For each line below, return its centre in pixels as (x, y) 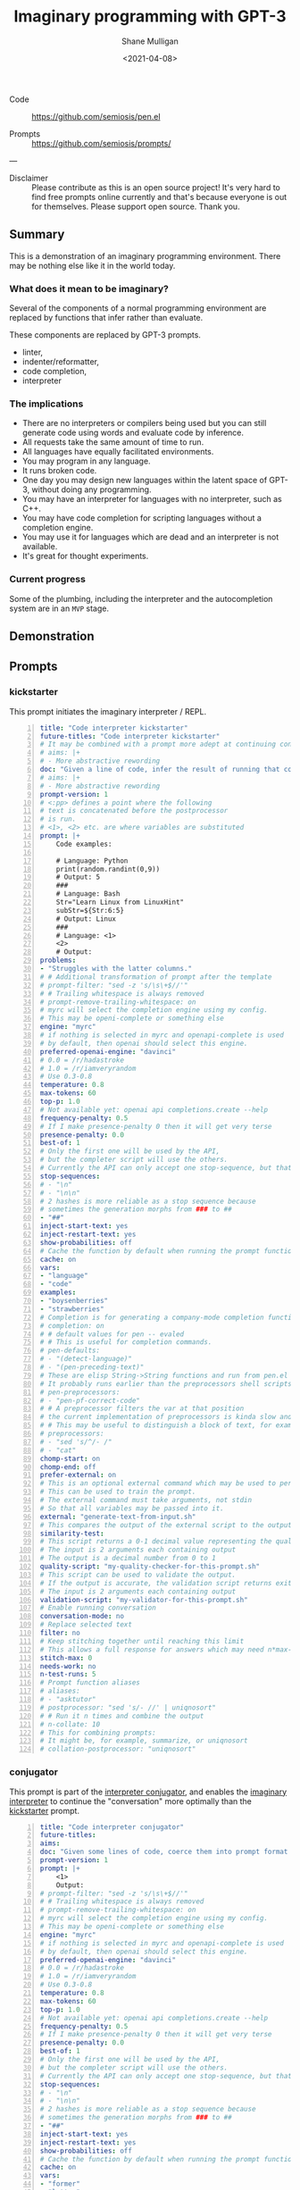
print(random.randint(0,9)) (108, 869)
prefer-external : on (78, 1475)
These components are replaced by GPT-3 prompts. (105, 335)
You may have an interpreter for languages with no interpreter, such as (152, 499)
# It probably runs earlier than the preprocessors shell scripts (166, 1383)
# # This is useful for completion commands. (126, 1342)
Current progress (48, 580)
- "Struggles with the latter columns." (116, 969)
